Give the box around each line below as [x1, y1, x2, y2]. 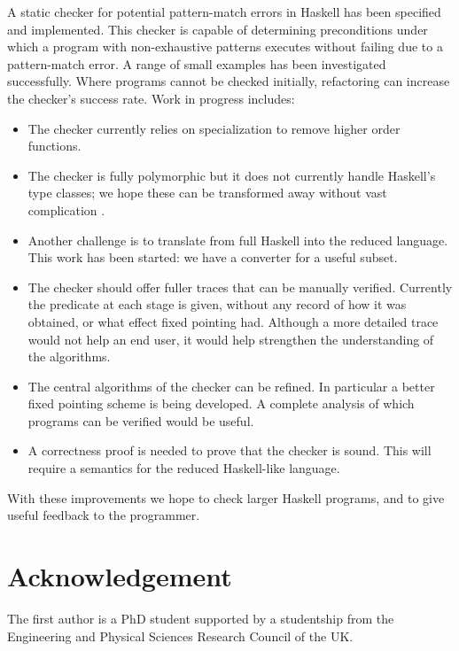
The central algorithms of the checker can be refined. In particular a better [27, 376, 435, 395]
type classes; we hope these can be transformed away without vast [27, 183, 387, 202]
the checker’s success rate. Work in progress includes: [7, 89, 295, 107]
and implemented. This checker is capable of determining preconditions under [7, 19, 428, 38]
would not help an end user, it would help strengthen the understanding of [27, 329, 434, 348]
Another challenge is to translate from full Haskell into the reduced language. [27, 230, 448, 249]
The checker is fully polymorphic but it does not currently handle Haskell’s [27, 166, 436, 184]
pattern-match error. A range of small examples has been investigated [7, 54, 386, 73]
